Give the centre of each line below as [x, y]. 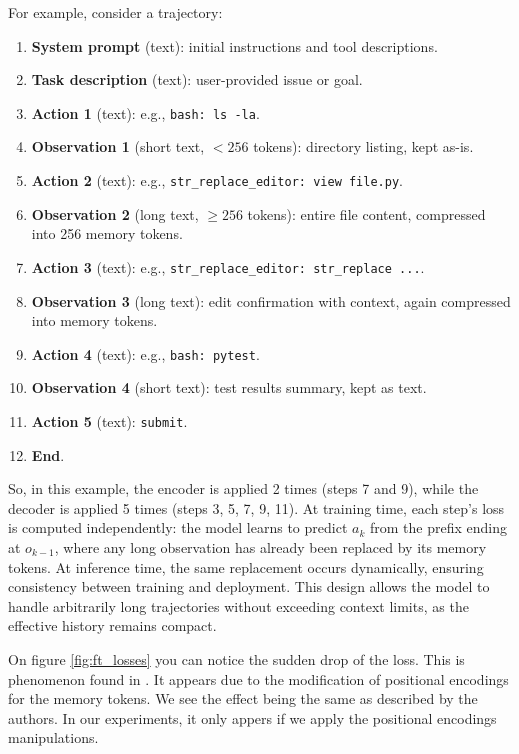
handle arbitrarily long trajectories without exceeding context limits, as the [238, 605]
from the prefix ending [438, 527]
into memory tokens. [94, 320]
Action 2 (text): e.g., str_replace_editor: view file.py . [217, 180]
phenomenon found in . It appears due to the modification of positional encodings [258, 678]
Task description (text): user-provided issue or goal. [197, 79]
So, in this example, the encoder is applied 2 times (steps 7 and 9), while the [243, 488]
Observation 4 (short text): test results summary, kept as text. [229, 387]
